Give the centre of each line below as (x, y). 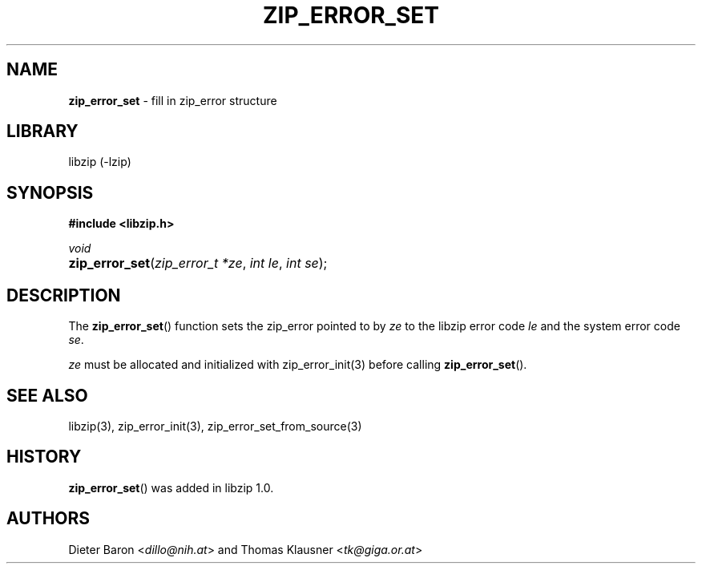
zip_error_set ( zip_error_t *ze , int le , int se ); (198, 263)
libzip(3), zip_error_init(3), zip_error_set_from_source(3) (215, 426)
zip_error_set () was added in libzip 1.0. (171, 487)
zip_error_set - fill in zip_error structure (173, 100)
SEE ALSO (47, 395)
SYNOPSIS (50, 192)
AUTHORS (48, 519)
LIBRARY (42, 131)
